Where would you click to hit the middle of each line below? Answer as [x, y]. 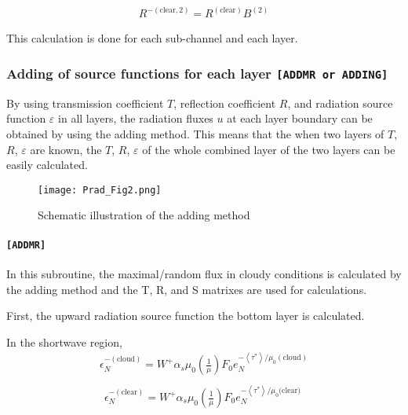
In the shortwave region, [64, 342]
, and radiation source [340, 103]
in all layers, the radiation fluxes [136, 118]
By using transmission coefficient [85, 103]
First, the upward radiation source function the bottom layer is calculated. [186, 316]
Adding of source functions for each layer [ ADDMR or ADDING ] [197, 73]
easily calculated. [47, 165]
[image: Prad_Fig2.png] [100, 190]
